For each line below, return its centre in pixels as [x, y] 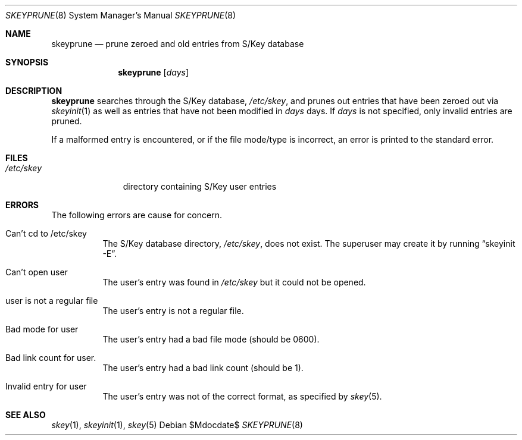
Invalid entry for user [46, 386]
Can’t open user [37, 272]
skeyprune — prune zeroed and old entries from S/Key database [178, 44]
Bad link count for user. [51, 358]
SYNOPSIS [27, 62]
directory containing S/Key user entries [200, 186]
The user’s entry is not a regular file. [173, 311]
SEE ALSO [26, 415]
